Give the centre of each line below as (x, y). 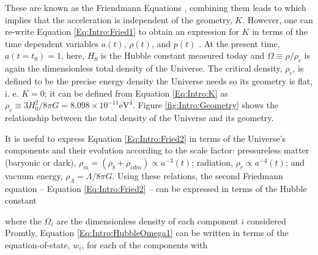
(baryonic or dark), (41, 162)
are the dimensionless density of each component (147, 220)
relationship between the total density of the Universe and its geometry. (139, 117)
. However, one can (278, 19)
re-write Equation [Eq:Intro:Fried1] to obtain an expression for (122, 31)
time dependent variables (52, 43)
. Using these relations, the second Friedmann (198, 175)
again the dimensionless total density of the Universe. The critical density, (144, 68)
